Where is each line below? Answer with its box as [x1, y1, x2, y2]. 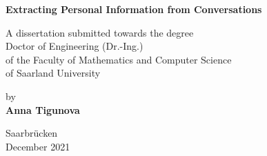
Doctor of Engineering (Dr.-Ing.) [6, 39, 144, 53]
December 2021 [6, 139, 70, 153]
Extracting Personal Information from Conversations [6, 2, 262, 16]
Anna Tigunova [6, 102, 80, 117]
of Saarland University [6, 66, 101, 80]
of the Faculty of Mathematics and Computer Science [6, 52, 232, 66]
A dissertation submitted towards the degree [6, 25, 194, 39]
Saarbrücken [6, 126, 58, 140]
